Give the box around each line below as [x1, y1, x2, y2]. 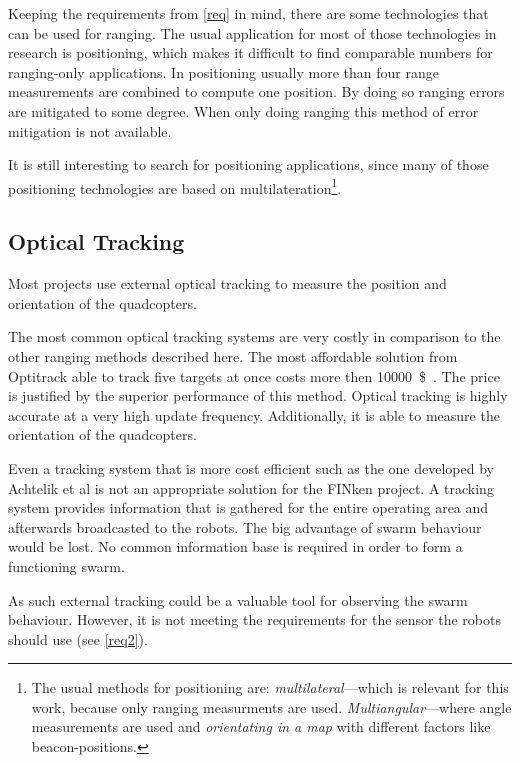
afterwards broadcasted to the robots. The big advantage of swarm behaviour [8, 516, 482, 537]
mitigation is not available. [8, 120, 172, 141]
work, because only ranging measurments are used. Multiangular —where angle [31, 696, 512, 717]
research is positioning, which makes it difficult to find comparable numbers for [8, 42, 493, 63]
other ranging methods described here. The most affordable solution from [8, 345, 458, 366]
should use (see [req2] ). [8, 628, 148, 649]
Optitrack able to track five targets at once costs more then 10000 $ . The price [8, 365, 500, 386]
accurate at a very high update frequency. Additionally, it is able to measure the [8, 404, 500, 425]
